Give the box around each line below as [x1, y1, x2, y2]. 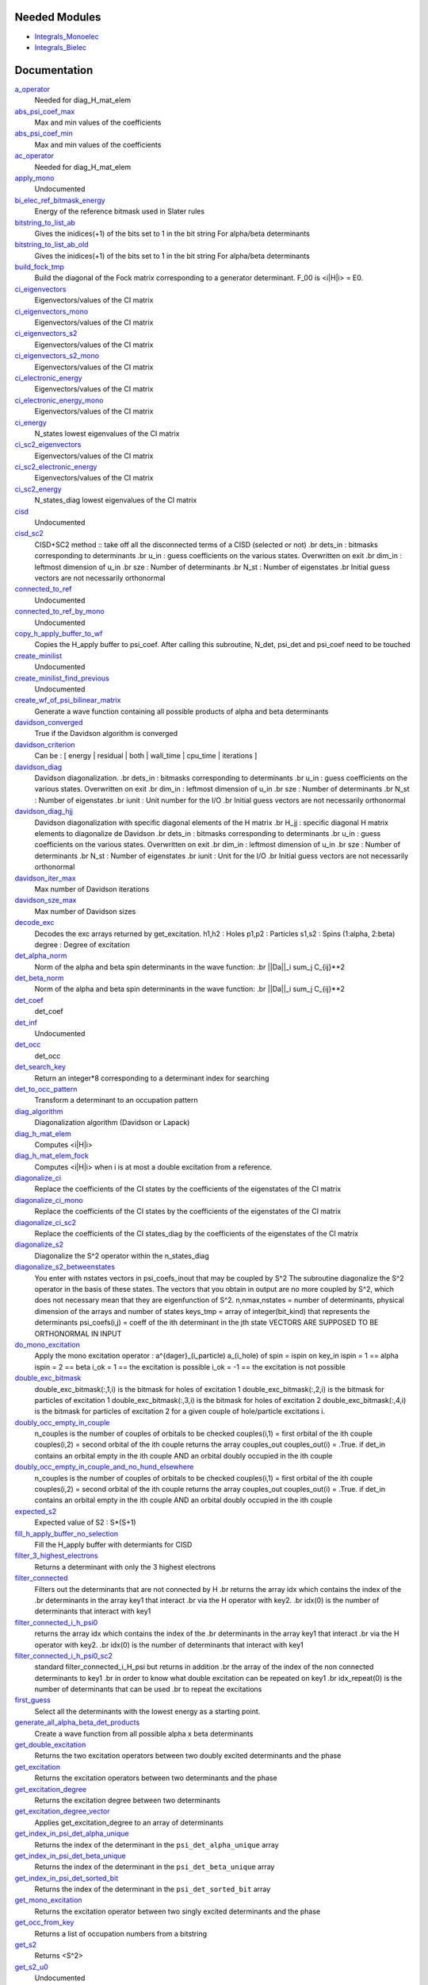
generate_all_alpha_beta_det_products [14, 1717, 140, 1727]
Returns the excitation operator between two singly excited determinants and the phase [34, 1906, 321, 1916]
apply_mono [14, 173, 55, 183]
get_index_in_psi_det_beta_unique [14, 1851, 126, 1860]
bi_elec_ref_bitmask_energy [14, 195, 106, 205]
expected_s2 [14, 1506, 57, 1516]
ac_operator [14, 151, 55, 160]
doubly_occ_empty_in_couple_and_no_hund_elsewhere [14, 1462, 194, 1472]
